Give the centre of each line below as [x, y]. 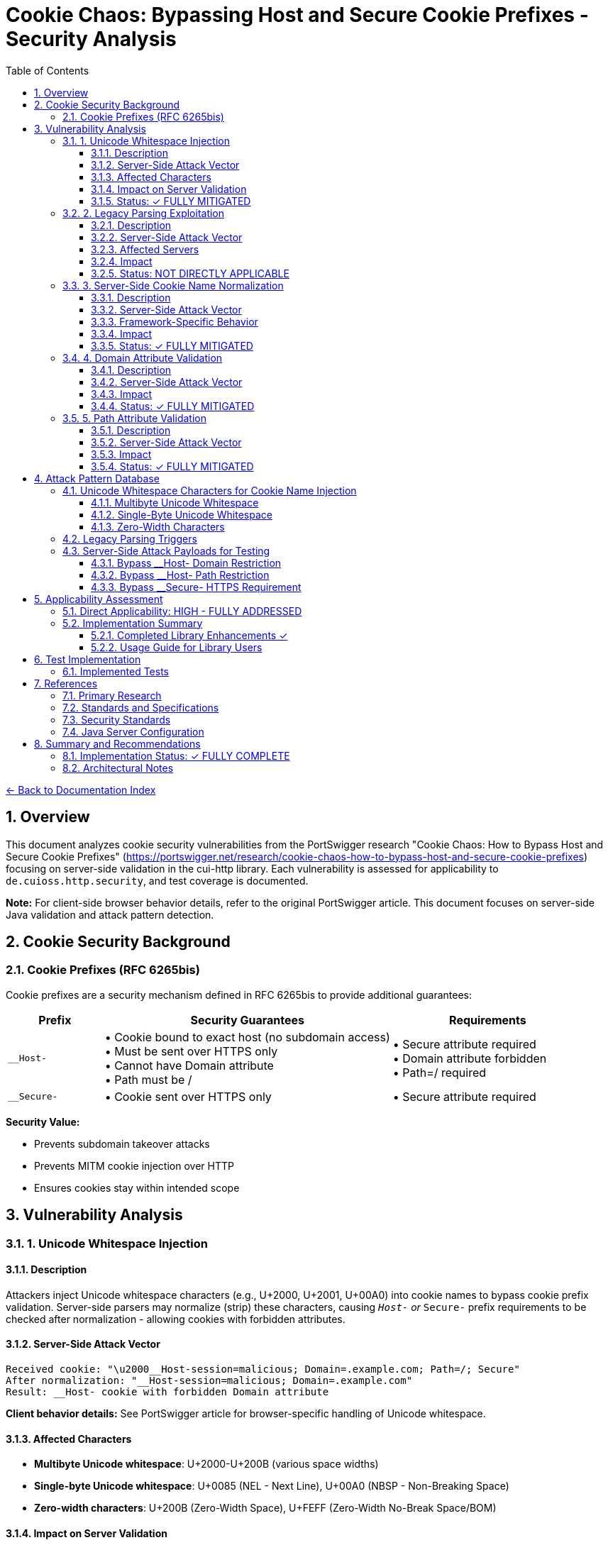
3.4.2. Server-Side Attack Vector [167, 382]
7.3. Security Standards [117, 719]
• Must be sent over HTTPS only [191, 1051]
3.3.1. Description [131, 297]
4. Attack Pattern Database [97, 478]
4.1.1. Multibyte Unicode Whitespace [175, 502]
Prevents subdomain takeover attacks [122, 1143]
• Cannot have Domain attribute [189, 1065]
